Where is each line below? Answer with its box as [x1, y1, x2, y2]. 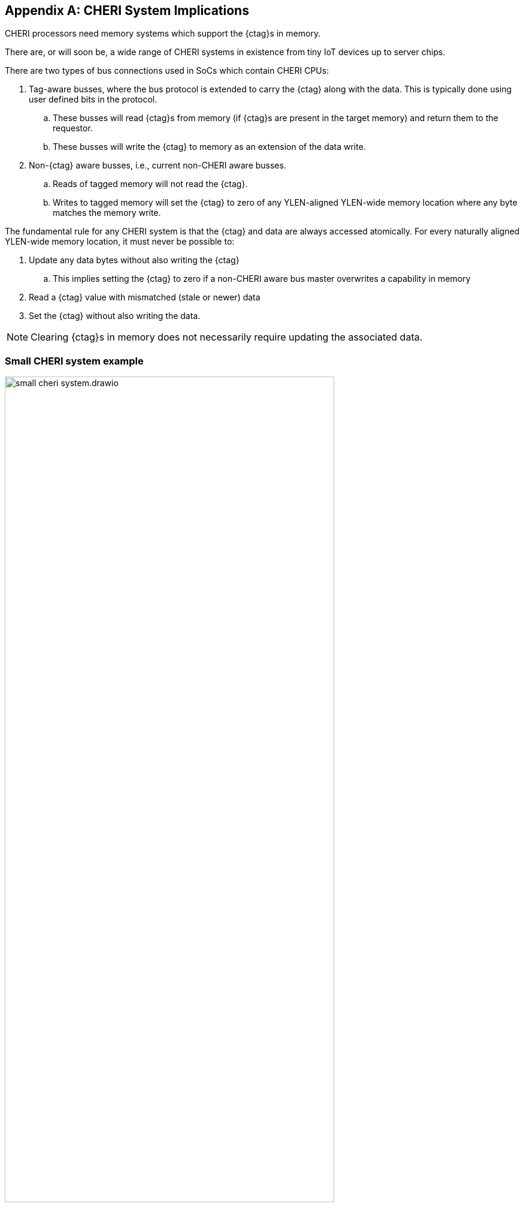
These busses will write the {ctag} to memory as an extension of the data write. [53, 142, 366, 152]
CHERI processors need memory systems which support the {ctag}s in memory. [5, 28, 321, 39]
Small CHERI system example [5, 354, 144, 367]
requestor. [53, 123, 93, 134]
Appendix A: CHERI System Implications [5, 3, 249, 18]
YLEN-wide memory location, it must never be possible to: [5, 236, 235, 247]
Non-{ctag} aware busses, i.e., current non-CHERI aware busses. [29, 160, 286, 171]
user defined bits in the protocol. [29, 94, 157, 105]
